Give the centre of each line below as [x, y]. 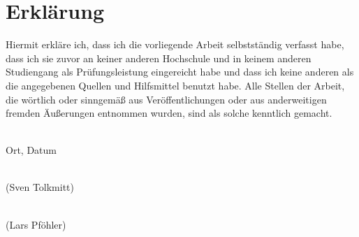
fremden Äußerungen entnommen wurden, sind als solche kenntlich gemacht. [169, 113]
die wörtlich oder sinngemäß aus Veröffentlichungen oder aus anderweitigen [166, 99]
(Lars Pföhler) [36, 224]
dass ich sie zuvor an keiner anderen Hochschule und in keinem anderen [159, 58]
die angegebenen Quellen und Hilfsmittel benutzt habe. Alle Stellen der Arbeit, [175, 85]
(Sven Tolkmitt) [40, 187]
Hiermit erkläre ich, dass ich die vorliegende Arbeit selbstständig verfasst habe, [175, 44]
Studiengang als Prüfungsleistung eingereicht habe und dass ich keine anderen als [180, 72]
